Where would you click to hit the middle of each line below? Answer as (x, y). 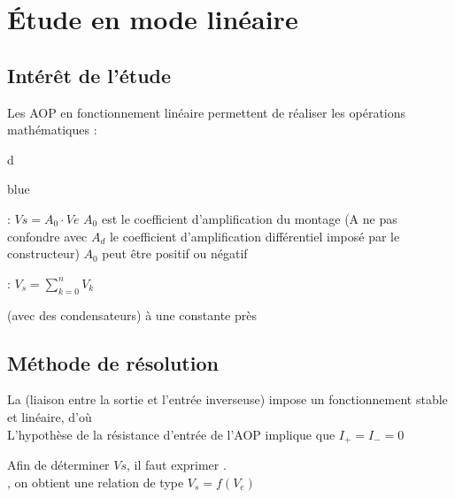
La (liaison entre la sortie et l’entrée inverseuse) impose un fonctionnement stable (227, 399)
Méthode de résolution (113, 362)
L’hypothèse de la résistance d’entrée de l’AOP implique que (171, 434)
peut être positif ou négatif (175, 253)
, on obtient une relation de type (96, 482)
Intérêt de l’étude (89, 75)
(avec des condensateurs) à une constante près (132, 314)
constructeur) (43, 253)
